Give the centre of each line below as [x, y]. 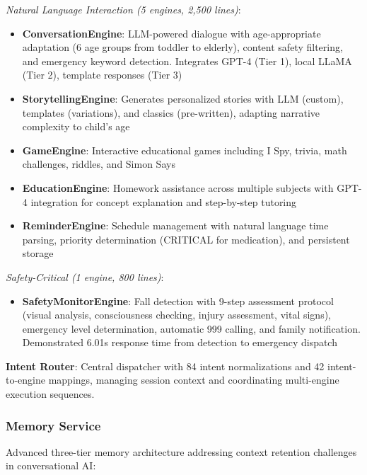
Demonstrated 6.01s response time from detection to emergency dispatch [180, 342]
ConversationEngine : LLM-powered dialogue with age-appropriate [171, 33]
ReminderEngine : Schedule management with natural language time [175, 225]
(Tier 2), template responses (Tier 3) [102, 75]
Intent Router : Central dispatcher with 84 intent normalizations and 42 [165, 366]
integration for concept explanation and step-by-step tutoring [164, 201]
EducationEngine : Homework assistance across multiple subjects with [178, 187]
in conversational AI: [51, 465]
